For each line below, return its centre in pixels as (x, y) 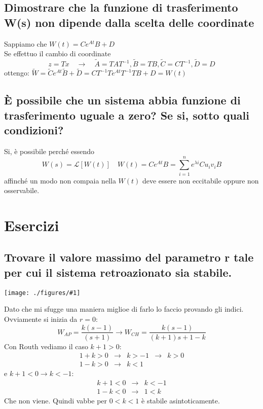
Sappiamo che (26, 43)
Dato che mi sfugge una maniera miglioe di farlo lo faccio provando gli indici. (124, 309)
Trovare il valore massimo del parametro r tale (129, 257)
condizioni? (34, 129)
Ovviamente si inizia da (41, 319)
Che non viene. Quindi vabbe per (56, 400)
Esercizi (32, 225)
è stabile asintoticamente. (181, 400)
